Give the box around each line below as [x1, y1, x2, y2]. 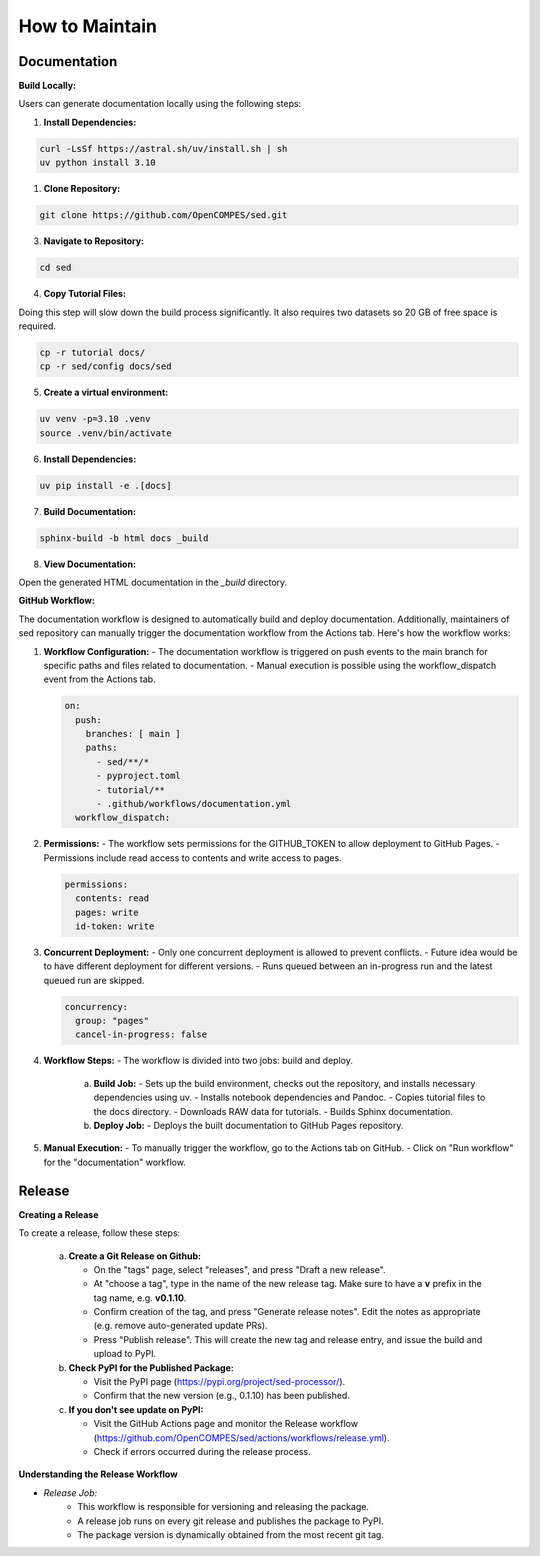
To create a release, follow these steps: [18, 1227, 181, 1239]
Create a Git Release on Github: [68, 1250, 202, 1262]
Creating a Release [18, 1208, 99, 1220]
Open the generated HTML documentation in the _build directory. [18, 576, 288, 588]
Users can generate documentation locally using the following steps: [18, 98, 302, 110]
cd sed [39, 262, 72, 274]
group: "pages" [75, 1015, 150, 1027]
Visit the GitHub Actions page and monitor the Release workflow [93, 1418, 359, 1430]
